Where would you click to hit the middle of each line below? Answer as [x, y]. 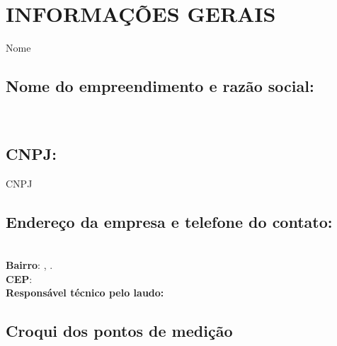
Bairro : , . [29, 265]
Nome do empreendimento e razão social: [160, 86]
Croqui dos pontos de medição [119, 331]
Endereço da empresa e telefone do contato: [169, 221]
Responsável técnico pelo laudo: [85, 293]
